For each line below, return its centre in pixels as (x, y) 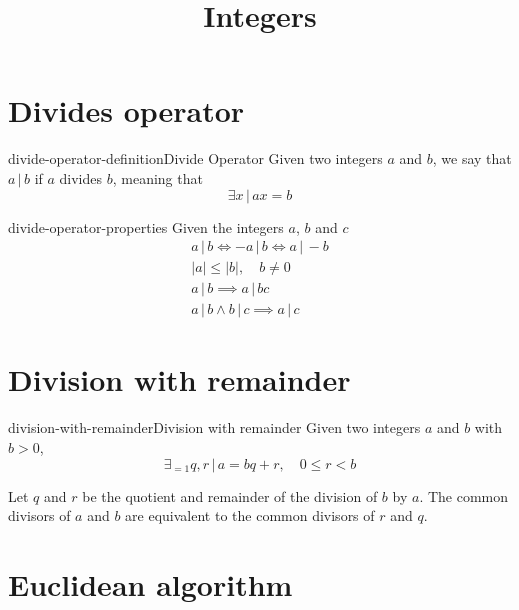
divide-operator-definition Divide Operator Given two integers (195, 158)
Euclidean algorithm (150, 583)
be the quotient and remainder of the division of (230, 495)
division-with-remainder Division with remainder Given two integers (214, 427)
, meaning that (157, 177)
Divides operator (126, 110)
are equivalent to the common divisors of (250, 515)
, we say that (472, 158)
